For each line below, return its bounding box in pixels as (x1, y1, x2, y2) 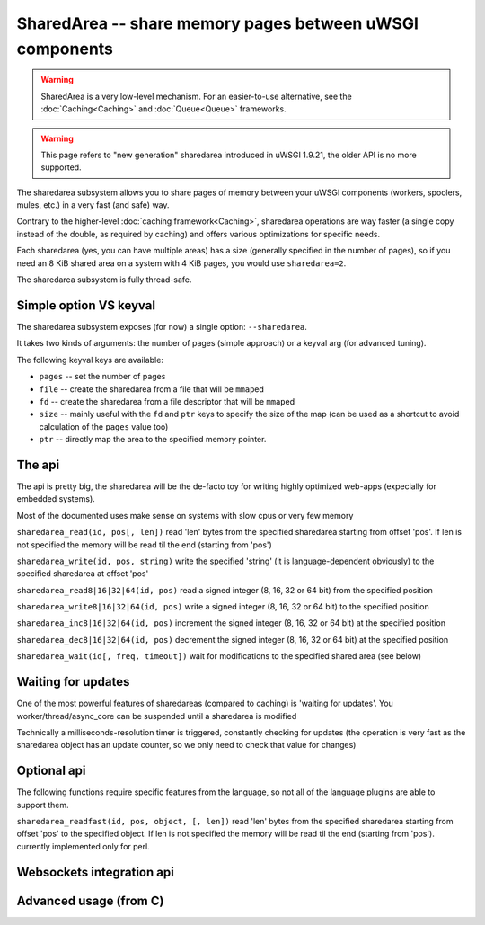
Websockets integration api (16, 864, 174, 880)
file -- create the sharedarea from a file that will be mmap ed (39, 383, 265, 395)
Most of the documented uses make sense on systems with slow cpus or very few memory (16, 510, 354, 520)
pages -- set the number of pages (39, 371, 166, 382)
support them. (16, 799, 69, 810)
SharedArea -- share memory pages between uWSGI (16, 13, 419, 33)
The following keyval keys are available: (16, 354, 163, 365)
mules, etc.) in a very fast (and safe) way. (16, 200, 170, 210)
